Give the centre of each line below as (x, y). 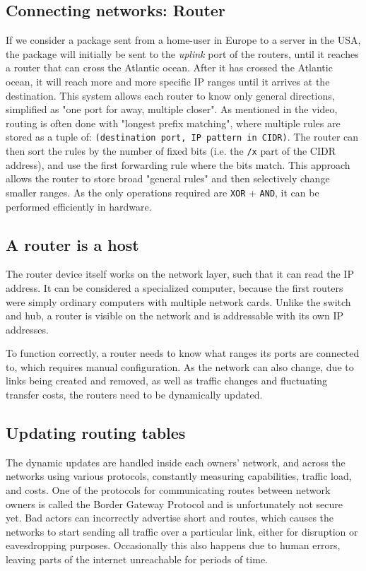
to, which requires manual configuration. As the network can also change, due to (180, 366)
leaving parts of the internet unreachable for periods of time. (137, 559)
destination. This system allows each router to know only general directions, (170, 95)
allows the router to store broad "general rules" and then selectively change (168, 178)
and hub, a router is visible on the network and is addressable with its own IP (175, 316)
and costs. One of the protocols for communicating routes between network (168, 490)
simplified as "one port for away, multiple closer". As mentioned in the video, (172, 109)
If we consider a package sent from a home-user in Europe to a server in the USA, (183, 40)
